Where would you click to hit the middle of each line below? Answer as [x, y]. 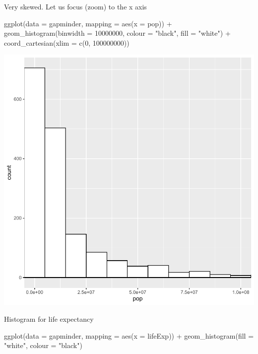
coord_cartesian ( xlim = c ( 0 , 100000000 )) [67, 42]
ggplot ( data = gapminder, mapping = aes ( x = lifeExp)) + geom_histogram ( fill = [129, 335]
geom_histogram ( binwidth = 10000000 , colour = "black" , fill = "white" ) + [117, 33]
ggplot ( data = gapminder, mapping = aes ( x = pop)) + [88, 23]
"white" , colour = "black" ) [43, 345]
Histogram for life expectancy [49, 319]
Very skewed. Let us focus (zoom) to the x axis [75, 6]
